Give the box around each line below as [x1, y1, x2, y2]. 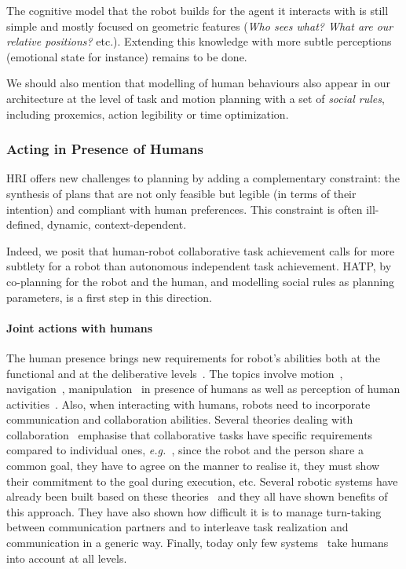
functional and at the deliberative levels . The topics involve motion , [6, 365, 343, 381]
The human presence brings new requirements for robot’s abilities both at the [6, 349, 380, 365]
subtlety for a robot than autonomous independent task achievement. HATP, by [6, 258, 392, 274]
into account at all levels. [6, 549, 127, 566]
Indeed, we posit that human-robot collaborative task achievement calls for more [6, 242, 395, 259]
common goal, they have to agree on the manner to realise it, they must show [6, 457, 380, 474]
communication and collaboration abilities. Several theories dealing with [6, 411, 353, 428]
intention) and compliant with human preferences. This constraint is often [6, 200, 363, 217]
